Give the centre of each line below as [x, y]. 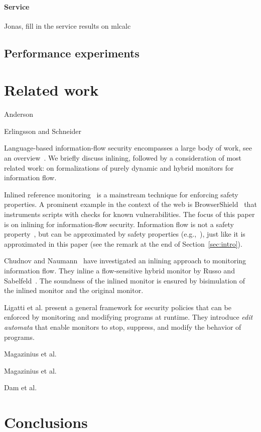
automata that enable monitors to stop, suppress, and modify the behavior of [123, 327]
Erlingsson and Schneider [43, 131]
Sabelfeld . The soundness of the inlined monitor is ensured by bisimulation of [125, 280]
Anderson [19, 114]
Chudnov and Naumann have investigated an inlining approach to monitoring [125, 261]
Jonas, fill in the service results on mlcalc [68, 25]
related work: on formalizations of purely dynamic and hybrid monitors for [119, 167]
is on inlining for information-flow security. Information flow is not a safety [119, 224]
